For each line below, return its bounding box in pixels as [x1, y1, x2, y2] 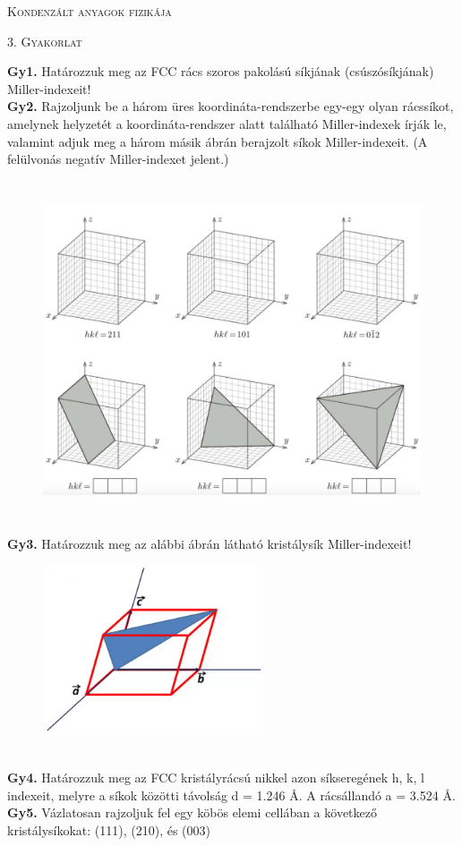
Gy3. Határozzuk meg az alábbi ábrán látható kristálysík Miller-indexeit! [7, 534, 412, 553]
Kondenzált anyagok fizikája [7, 2, 172, 20]
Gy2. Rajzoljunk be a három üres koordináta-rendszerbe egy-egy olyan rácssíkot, [7, 97, 454, 115]
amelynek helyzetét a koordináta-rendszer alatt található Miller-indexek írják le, [7, 114, 447, 132]
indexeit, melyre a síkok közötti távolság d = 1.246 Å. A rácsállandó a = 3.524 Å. [7, 785, 456, 804]
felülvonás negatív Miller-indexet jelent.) [7, 150, 229, 168]
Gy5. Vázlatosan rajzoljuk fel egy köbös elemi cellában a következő [7, 803, 377, 822]
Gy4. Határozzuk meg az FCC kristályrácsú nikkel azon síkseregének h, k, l [7, 768, 424, 787]
